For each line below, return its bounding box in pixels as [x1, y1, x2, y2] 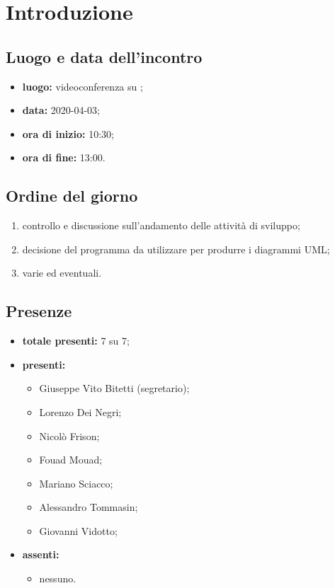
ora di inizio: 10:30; [22, 126, 114, 141]
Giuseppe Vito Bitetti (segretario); [39, 381, 190, 396]
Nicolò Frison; [39, 428, 100, 443]
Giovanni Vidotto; [39, 523, 118, 538]
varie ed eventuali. [22, 265, 102, 280]
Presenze [6, 300, 72, 322]
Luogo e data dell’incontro [6, 45, 203, 67]
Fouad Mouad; [39, 452, 103, 467]
